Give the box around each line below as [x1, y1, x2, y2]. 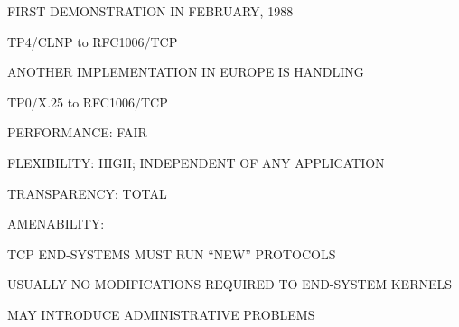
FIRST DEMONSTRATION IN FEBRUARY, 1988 [7, 2, 294, 20]
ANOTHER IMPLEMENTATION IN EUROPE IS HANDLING [7, 62, 364, 81]
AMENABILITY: [7, 214, 105, 233]
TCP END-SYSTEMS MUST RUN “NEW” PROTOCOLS [7, 244, 336, 263]
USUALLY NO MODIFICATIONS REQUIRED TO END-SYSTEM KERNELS [7, 275, 452, 294]
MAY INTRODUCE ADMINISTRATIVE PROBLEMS [7, 304, 315, 323]
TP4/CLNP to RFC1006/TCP [7, 32, 178, 51]
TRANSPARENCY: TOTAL [7, 183, 167, 202]
